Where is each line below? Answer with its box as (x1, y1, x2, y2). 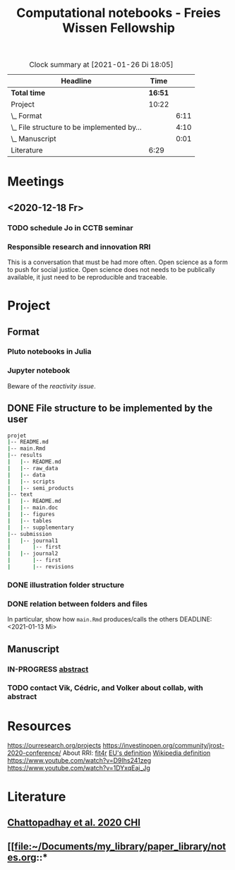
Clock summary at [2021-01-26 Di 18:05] (29, 60, 174, 70)
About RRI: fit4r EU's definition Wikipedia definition (62, 749, 211, 757)
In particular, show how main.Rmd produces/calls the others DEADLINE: (7, 615, 212, 624)
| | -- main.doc (7, 504, 59, 511)
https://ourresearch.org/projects (7, 741, 102, 750)
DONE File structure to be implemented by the (7, 403, 213, 415)
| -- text (7, 491, 33, 499)
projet (7, 432, 27, 439)
